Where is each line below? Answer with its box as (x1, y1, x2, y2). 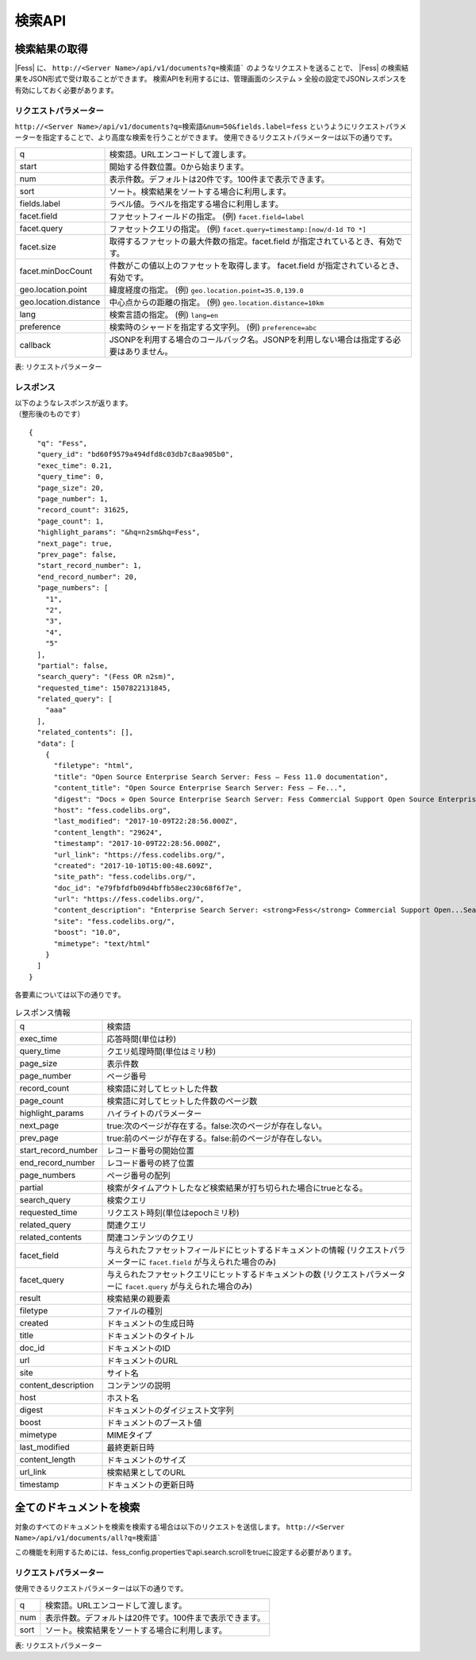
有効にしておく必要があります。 (14, 85, 118, 95)
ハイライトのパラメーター (106, 1108, 202, 1119)
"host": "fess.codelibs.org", (53, 805, 171, 814)
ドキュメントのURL (106, 1355, 178, 1366)
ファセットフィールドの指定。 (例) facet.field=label (109, 210, 305, 222)
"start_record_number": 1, (36, 561, 142, 570)
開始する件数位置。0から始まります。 (109, 161, 249, 172)
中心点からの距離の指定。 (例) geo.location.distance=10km (109, 296, 324, 307)
